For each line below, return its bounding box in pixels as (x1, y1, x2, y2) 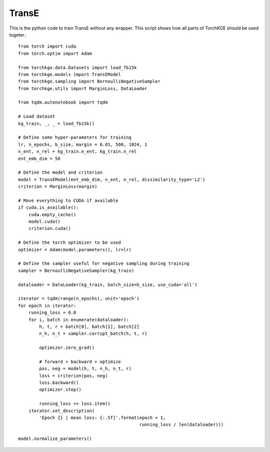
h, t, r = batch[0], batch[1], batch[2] (39, 323, 139, 329)
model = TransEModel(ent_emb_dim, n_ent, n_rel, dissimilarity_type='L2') (18, 177, 205, 182)
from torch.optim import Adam (18, 51, 92, 56)
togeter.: (9, 32, 27, 38)
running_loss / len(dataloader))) (139, 422, 224, 427)
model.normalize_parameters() (18, 436, 92, 441)
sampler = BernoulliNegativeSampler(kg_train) (18, 268, 134, 273)
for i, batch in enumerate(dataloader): (28, 317, 129, 322)
